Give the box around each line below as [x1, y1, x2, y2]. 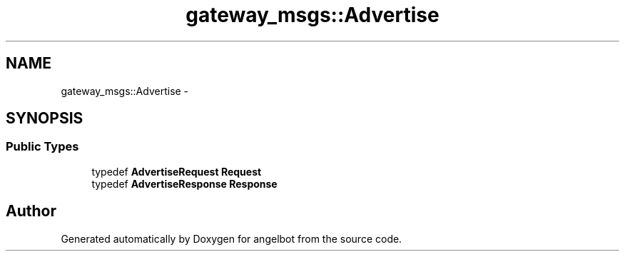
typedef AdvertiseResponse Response [91, 177, 278, 190]
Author [6, 202, 56, 221]
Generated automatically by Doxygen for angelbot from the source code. [61, 232, 402, 245]
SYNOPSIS [6, 109, 83, 128]
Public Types [6, 139, 79, 154]
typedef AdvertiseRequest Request [91, 165, 262, 178]
